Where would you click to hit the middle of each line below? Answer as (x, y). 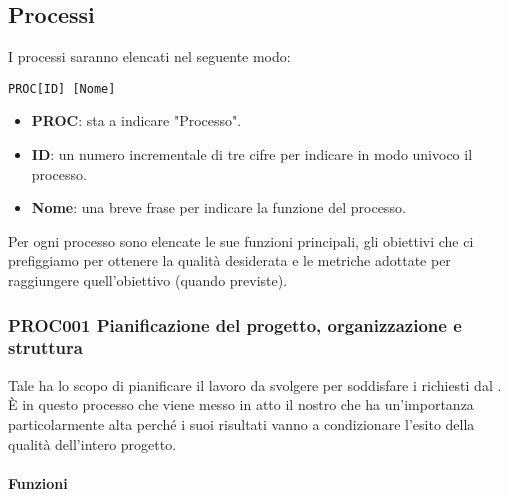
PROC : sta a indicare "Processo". (136, 120)
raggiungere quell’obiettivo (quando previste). (148, 280)
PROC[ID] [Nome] (62, 88)
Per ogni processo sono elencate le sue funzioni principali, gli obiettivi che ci (241, 240)
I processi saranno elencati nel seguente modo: (149, 56)
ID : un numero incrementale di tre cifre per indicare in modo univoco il (252, 154)
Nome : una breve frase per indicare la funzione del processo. (218, 207)
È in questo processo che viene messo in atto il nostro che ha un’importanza (241, 404)
